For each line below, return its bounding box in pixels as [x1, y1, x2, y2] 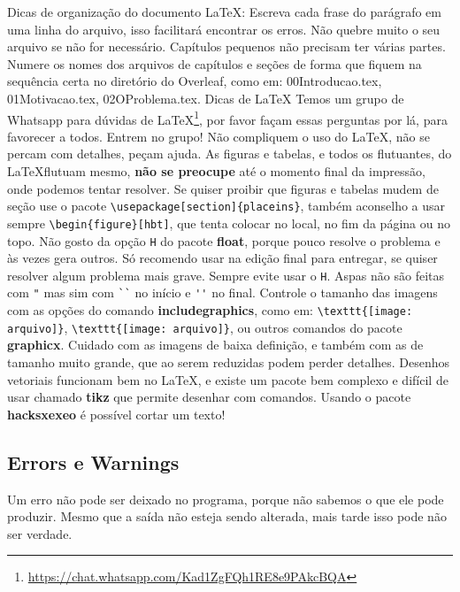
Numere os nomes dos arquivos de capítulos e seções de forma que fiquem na [7, 54, 422, 73]
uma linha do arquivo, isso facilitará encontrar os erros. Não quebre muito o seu [7, 19, 441, 38]
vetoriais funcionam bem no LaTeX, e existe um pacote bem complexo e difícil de [7, 370, 448, 388]
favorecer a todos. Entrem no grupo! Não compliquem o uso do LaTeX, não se [7, 127, 430, 145]
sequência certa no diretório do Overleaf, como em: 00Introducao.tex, [7, 72, 382, 90]
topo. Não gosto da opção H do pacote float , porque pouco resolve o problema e [7, 231, 441, 250]
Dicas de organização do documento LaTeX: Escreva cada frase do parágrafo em [7, 3, 441, 20]
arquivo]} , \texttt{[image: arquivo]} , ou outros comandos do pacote [7, 318, 402, 336]
